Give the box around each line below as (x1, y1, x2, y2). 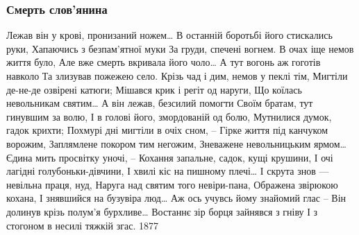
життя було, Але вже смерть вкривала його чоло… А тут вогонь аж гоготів (6, 55, 321, 69)
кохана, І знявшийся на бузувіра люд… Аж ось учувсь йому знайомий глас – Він (6, 191, 347, 205)
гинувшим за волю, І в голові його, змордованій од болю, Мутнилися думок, (6, 109, 332, 123)
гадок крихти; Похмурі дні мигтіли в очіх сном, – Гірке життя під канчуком (6, 123, 328, 137)
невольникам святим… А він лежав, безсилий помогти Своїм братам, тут (6, 96, 313, 110)
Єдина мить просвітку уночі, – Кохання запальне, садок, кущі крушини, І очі (6, 150, 333, 164)
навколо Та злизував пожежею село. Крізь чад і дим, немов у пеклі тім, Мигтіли (6, 69, 348, 82)
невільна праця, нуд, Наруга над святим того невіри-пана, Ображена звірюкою (6, 177, 338, 191)
